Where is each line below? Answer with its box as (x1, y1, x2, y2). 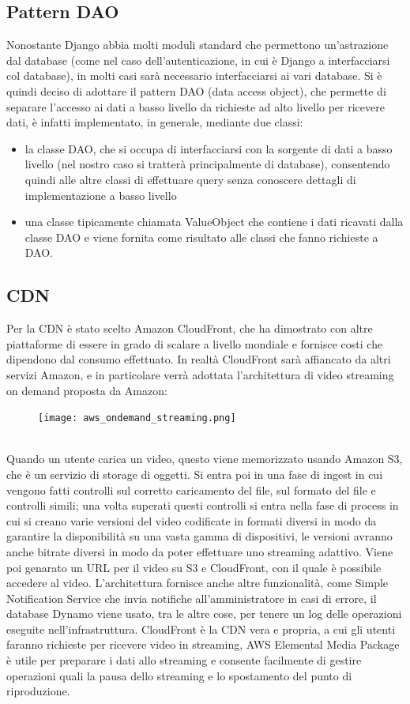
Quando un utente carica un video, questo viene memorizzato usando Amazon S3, (6, 450, 403, 467)
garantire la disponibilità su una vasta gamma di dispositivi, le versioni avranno (6, 528, 393, 544)
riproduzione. (6, 683, 70, 699)
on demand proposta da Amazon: (6, 382, 167, 398)
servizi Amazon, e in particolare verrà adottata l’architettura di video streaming (6, 366, 394, 382)
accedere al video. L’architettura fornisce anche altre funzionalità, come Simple (6, 574, 389, 591)
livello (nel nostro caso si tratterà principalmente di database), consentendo (24, 156, 390, 172)
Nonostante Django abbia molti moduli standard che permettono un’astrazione (6, 36, 389, 53)
